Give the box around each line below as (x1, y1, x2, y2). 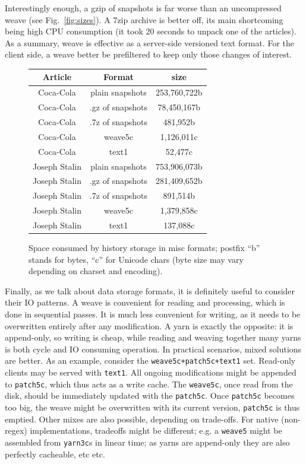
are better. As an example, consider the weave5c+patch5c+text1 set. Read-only (5, 354, 296, 367)
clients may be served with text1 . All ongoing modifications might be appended (5, 366, 296, 378)
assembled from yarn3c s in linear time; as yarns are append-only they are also (5, 436, 290, 448)
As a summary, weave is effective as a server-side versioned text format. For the (5, 36, 294, 49)
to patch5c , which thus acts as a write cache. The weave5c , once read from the (5, 377, 293, 390)
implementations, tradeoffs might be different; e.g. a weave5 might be (30, 424, 282, 437)
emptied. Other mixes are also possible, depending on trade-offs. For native (5, 412, 279, 425)
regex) (5, 424, 27, 437)
